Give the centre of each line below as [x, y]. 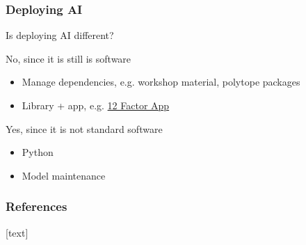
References [37, 206]
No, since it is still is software [69, 58]
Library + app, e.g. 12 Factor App [96, 105]
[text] [17, 232]
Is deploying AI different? [60, 35]
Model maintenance [64, 175]
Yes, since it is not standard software [84, 128]
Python [38, 152]
